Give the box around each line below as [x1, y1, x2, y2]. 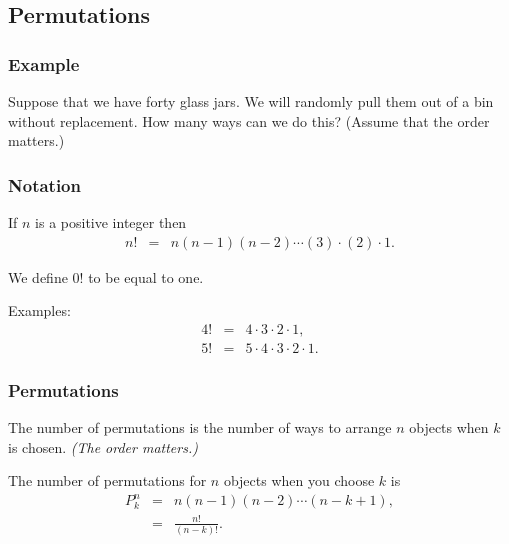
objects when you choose [223, 470, 375, 491]
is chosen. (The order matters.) [8, 436, 198, 457]
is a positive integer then [35, 212, 187, 232]
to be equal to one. [88, 266, 204, 287]
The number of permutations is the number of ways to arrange [8, 417, 392, 438]
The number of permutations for [8, 470, 207, 491]
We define [8, 266, 68, 287]
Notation [8, 172, 81, 197]
